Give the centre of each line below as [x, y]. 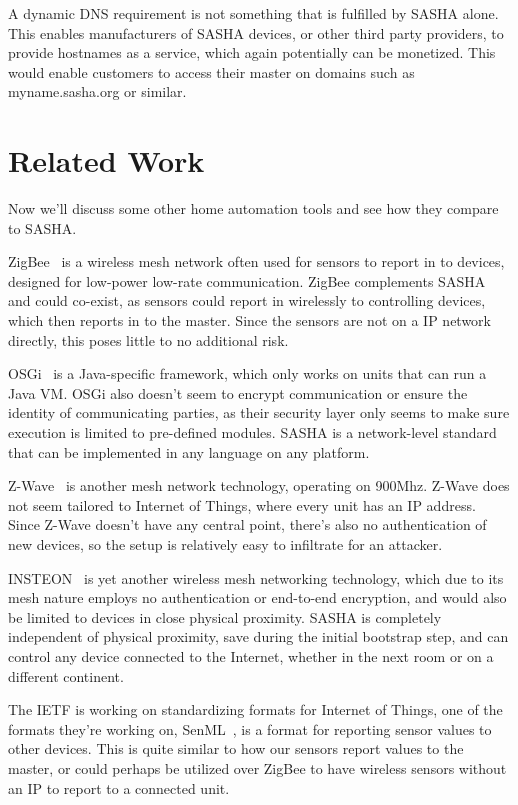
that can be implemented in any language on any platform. [189, 451]
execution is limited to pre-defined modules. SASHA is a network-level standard [252, 432]
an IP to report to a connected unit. [119, 787]
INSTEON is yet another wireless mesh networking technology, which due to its [256, 577]
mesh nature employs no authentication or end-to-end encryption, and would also [257, 597]
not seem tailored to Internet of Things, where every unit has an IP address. [242, 504]
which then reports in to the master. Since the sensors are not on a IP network [249, 320]
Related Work [106, 160]
